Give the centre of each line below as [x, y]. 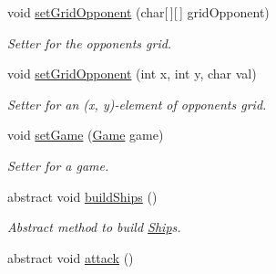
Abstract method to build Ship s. [94, 227]
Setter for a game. [58, 165]
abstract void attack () [71, 257]
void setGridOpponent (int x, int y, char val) [132, 74]
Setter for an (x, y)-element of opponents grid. [137, 104]
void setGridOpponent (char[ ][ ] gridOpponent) [138, 12]
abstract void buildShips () [82, 196]
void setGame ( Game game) [86, 135]
